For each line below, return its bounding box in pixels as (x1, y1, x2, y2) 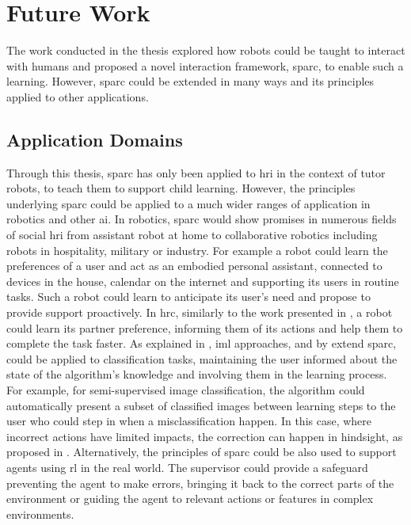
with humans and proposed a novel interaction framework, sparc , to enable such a (6, 57, 404, 74)
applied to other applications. (6, 88, 149, 105)
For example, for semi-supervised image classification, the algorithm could (6, 382, 365, 398)
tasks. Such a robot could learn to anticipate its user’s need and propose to (6, 288, 371, 305)
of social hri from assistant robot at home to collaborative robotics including (6, 226, 378, 243)
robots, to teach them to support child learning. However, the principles (6, 180, 356, 196)
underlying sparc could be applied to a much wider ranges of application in (6, 195, 371, 211)
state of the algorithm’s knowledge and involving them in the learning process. (6, 366, 387, 382)
